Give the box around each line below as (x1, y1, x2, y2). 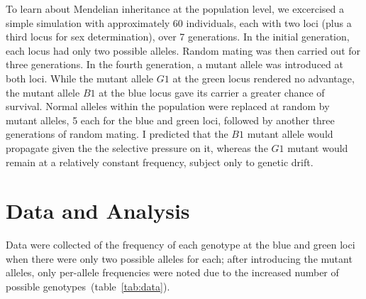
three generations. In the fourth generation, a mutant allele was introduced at (6, 57, 343, 72)
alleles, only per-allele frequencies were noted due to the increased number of (6, 265, 339, 280)
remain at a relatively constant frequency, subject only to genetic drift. (6, 154, 314, 169)
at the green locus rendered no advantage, (172, 70, 355, 85)
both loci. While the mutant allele (6, 70, 154, 85)
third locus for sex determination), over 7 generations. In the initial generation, (6, 29, 350, 44)
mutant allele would (247, 126, 333, 141)
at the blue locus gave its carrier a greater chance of (99, 85, 325, 99)
